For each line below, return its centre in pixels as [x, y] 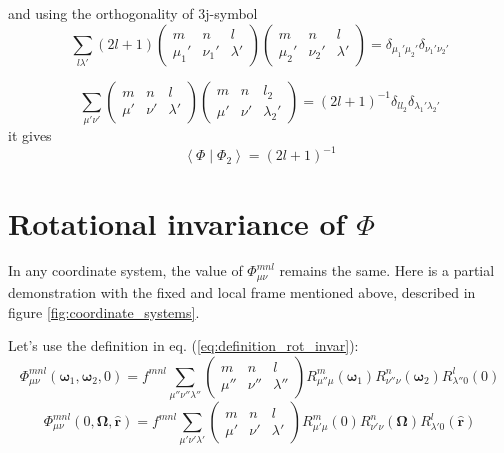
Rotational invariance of [177, 222]
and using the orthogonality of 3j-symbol [133, 13]
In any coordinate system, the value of [125, 270]
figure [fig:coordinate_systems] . [104, 311]
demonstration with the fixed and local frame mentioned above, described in [242, 291]
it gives [30, 135]
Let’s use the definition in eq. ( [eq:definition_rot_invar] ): [183, 345]
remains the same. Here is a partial [387, 270]
